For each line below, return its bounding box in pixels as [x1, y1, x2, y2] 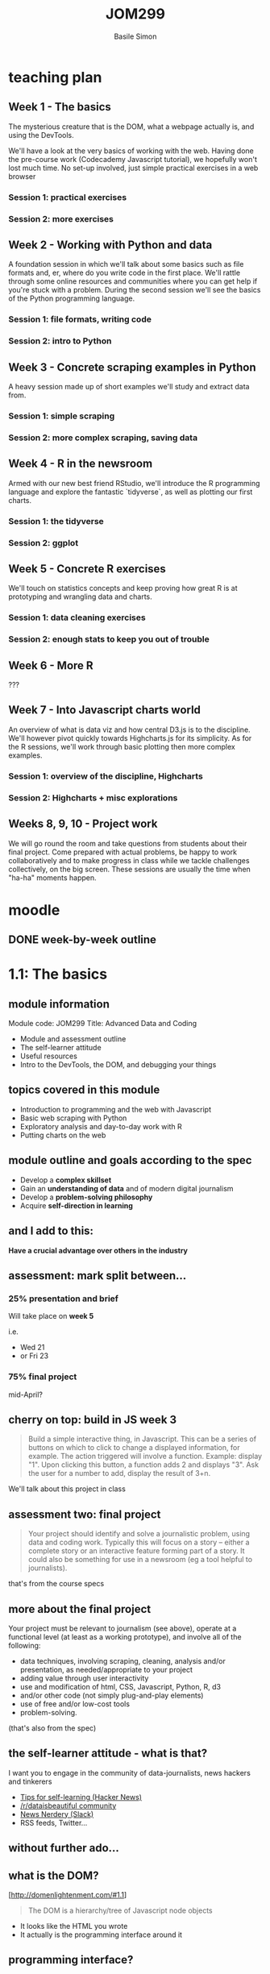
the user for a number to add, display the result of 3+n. [27, 1469, 211, 1478]
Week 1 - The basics [8, 100, 111, 114]
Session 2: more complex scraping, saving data [8, 432, 198, 443]
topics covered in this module [8, 1083, 160, 1097]
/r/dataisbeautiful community [19, 1801, 117, 1810]
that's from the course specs [8, 1579, 105, 1589]
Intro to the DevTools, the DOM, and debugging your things [19, 1060, 217, 1070]
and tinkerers [8, 1777, 52, 1786]
